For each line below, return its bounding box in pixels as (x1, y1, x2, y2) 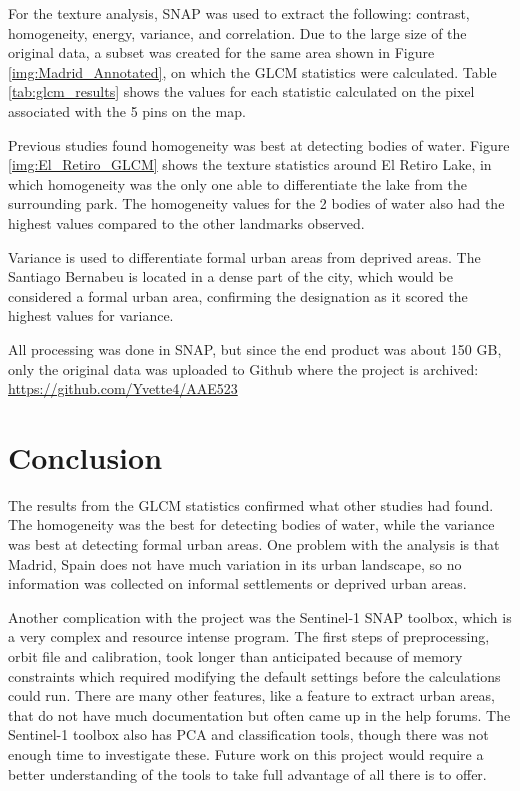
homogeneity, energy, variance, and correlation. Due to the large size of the (8, 22, 467, 43)
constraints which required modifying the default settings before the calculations (8, 665, 501, 686)
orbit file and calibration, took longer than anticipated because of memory (8, 645, 463, 666)
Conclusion (8, 436, 163, 477)
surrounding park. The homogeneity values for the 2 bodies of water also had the (8, 193, 505, 214)
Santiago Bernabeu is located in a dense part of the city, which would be (8, 266, 453, 287)
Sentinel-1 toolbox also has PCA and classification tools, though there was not (8, 724, 489, 745)
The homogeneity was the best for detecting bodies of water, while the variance (8, 514, 495, 535)
